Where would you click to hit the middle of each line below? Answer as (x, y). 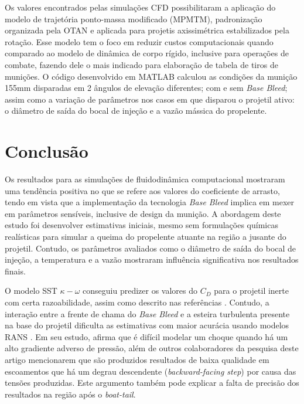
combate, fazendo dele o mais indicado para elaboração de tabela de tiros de (141, 64)
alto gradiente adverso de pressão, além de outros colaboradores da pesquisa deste (152, 348)
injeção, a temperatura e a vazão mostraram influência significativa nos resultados (152, 259)
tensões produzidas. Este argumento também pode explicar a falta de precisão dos (152, 383)
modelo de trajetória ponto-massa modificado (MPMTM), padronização (134, 18)
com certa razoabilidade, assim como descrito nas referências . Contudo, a (137, 302)
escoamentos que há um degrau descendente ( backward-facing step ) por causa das (151, 371)
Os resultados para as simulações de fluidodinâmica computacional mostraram (145, 179)
